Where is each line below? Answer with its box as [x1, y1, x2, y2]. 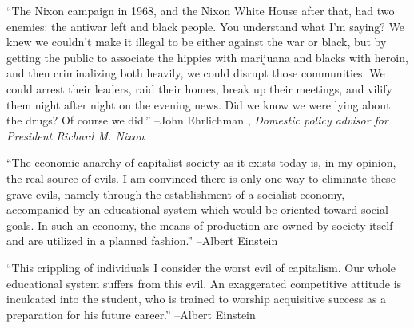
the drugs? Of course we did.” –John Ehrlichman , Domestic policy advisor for [6, 112, 388, 128]
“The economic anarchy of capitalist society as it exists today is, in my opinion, [6, 154, 396, 171]
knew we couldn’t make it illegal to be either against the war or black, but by [6, 34, 387, 50]
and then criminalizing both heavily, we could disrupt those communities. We [6, 65, 385, 81]
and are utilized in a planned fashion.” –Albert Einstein [6, 232, 278, 249]
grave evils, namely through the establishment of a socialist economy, [6, 185, 345, 202]
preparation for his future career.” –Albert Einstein [6, 306, 256, 322]
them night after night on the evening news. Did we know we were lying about [6, 96, 391, 113]
